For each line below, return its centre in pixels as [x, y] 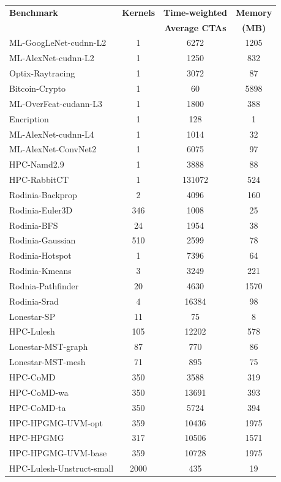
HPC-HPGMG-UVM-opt [56, 422]
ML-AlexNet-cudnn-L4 [52, 134]
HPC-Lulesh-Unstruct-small [62, 468]
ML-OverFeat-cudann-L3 [56, 103]
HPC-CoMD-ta [38, 407]
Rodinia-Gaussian [43, 240]
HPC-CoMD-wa [39, 392]
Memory [254, 12]
